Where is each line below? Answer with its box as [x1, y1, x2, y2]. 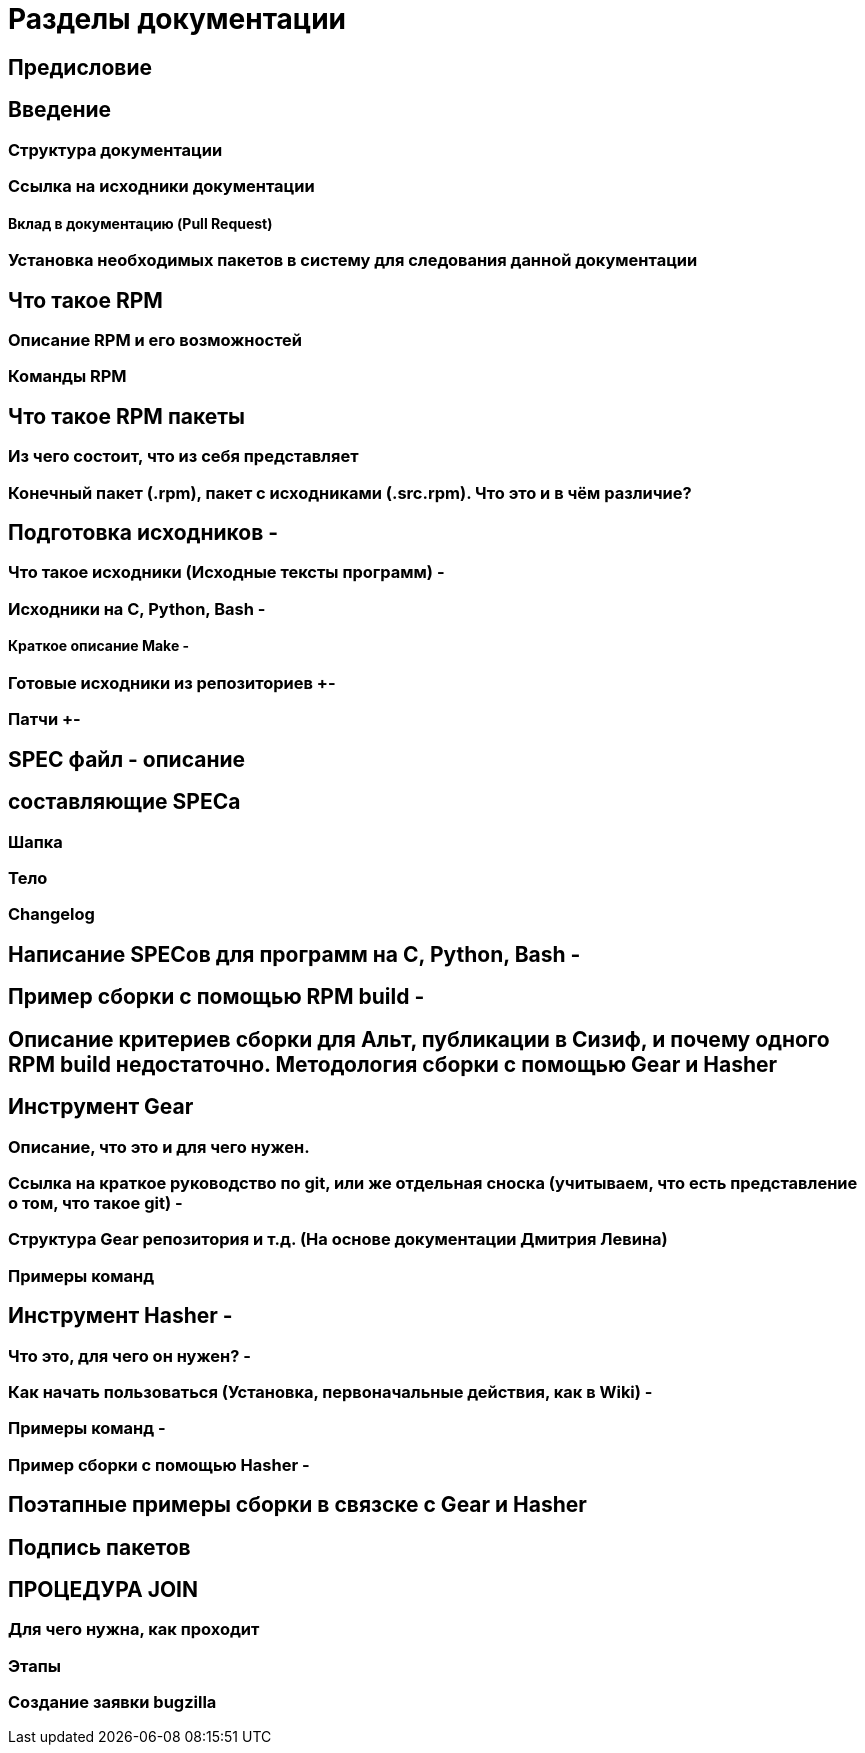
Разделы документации [8, 2, 347, 36]
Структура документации [8, 139, 223, 160]
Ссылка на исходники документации [8, 175, 315, 196]
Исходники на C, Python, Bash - [8, 598, 266, 619]
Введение [8, 97, 112, 123]
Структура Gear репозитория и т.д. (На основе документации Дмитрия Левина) [8, 1229, 668, 1250]
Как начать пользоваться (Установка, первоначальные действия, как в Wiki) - [8, 1381, 653, 1402]
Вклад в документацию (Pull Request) [8, 214, 273, 232]
